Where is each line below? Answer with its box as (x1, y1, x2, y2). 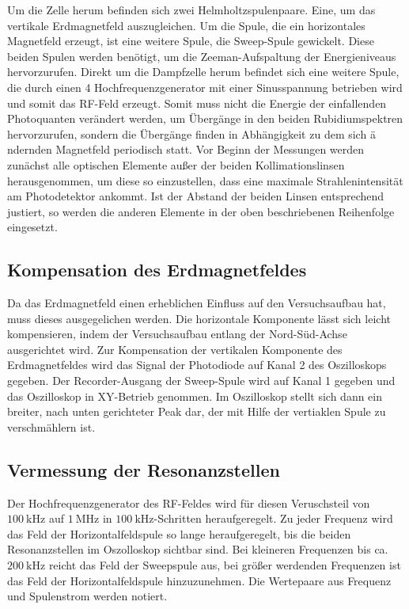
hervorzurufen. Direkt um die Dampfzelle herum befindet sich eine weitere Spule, (7, 63, 400, 80)
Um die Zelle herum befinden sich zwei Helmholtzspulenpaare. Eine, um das (7, 2, 376, 17)
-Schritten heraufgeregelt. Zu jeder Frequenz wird (153, 510, 393, 527)
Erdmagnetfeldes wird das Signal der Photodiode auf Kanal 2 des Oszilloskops (7, 356, 387, 373)
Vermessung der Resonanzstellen (7, 457, 280, 481)
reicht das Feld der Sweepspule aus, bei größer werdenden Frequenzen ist (48, 557, 401, 573)
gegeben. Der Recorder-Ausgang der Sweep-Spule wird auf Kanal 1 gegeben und (7, 372, 396, 389)
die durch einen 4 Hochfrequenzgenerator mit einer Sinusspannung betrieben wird (7, 78, 403, 95)
